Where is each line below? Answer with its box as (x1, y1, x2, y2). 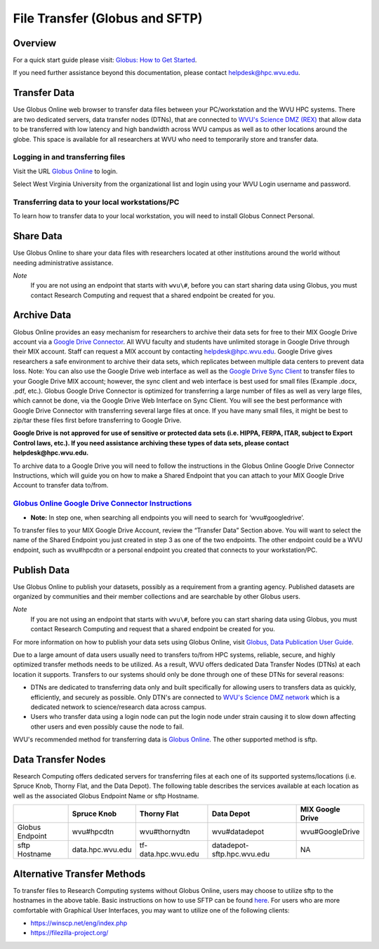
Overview (13, 37, 57, 49)
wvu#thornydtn (139, 827, 191, 837)
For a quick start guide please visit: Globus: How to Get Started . (13, 56, 197, 65)
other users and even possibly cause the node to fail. (30, 722, 184, 731)
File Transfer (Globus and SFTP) (13, 11, 203, 26)
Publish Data (13, 564, 70, 576)
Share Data (13, 230, 62, 242)
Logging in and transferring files (13, 152, 126, 162)
